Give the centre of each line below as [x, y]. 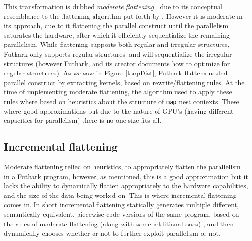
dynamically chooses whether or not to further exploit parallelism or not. [112, 233]
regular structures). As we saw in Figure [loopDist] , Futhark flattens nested [116, 73]
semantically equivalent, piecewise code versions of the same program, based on [122, 214]
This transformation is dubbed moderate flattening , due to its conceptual [113, 6]
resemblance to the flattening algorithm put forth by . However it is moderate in [123, 16]
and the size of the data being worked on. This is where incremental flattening [120, 195]
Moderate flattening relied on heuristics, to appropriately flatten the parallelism [122, 166]
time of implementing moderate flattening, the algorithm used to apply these [118, 92]
